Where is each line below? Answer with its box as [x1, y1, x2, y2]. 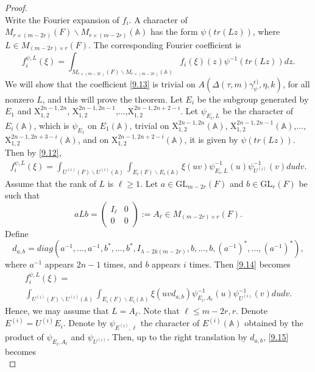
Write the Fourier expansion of [5, 13, 119, 26]
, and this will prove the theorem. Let [42, 92, 183, 105]
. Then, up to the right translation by [107, 330, 247, 343]
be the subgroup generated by [197, 92, 309, 105]
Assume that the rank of [5, 177, 96, 189]
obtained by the [244, 316, 303, 329]
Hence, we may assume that [5, 304, 109, 317]
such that [5, 189, 40, 202]
